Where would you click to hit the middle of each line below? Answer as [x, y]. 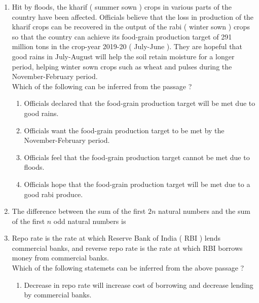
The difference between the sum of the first [79, 211]
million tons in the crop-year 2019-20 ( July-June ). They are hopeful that [127, 46]
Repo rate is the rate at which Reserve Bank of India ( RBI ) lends [116, 238]
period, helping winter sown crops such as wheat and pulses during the [122, 66]
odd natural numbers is [90, 221]
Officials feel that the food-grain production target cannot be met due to [137, 157]
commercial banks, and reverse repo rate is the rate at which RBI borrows [127, 248]
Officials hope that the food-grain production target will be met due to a [137, 184]
